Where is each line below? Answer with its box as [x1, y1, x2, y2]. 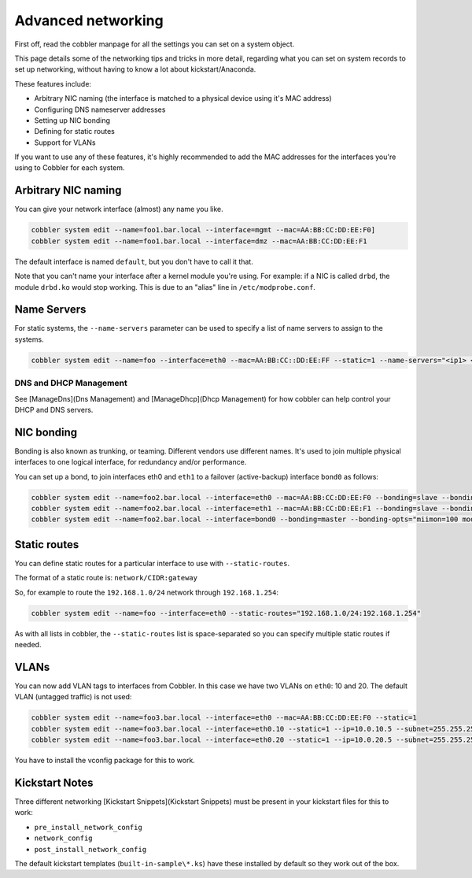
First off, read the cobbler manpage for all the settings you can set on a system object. [14, 39, 295, 49]
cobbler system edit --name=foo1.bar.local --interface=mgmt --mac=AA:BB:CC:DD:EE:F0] [31, 225, 376, 235]
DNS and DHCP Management [14, 378, 127, 389]
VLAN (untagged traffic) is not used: [14, 692, 132, 702]
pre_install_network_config [34, 823, 143, 832]
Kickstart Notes [14, 776, 94, 789]
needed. [14, 640, 42, 649]
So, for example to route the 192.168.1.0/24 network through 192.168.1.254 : [14, 587, 279, 597]
